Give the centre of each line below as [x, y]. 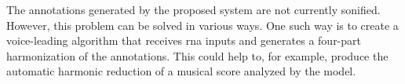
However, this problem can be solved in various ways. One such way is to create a [202, 25]
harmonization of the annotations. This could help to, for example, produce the [197, 55]
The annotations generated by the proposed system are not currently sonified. [193, 9]
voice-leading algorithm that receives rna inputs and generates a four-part [184, 40]
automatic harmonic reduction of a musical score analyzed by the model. [181, 71]
